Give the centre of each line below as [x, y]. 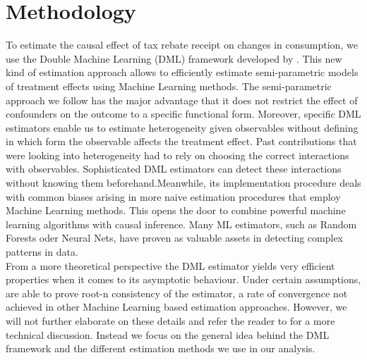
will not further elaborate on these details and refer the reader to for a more [170, 321]
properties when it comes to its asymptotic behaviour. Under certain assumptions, [183, 279]
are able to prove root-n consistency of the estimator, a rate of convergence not [177, 293]
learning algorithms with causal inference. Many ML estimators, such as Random [181, 224]
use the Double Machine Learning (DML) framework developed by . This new [174, 58]
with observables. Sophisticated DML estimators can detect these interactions [174, 169]
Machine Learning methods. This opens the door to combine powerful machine [176, 210]
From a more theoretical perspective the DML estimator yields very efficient [170, 265]
